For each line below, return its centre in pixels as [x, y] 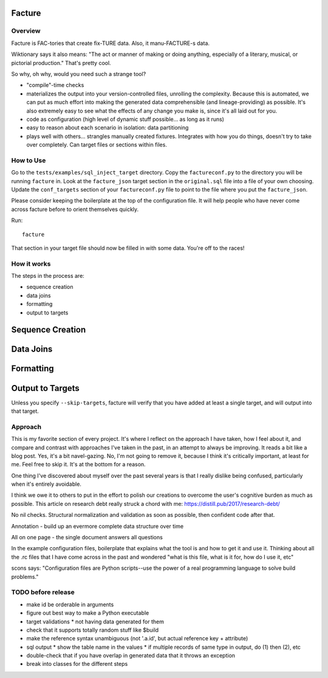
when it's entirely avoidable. [46, 484]
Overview [26, 31]
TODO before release [43, 592]
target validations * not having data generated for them [95, 621]
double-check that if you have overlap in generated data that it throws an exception [131, 656]
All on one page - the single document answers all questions [87, 538]
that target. [25, 411]
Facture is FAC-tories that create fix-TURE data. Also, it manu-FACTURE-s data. [110, 43]
